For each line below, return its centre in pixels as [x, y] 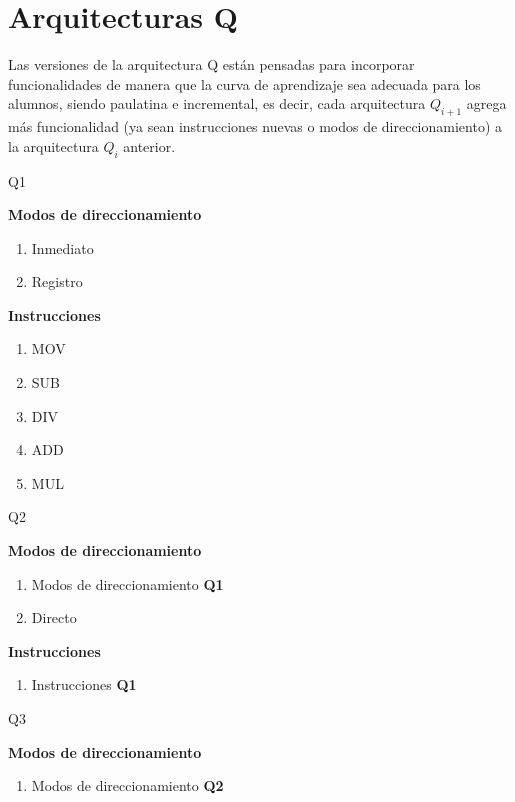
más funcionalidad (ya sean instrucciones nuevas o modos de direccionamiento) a [255, 126]
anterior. [149, 145]
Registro [57, 281]
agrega [486, 103]
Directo [54, 617]
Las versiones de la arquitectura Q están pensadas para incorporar [211, 64]
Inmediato [62, 247]
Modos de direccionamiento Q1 [127, 583]
